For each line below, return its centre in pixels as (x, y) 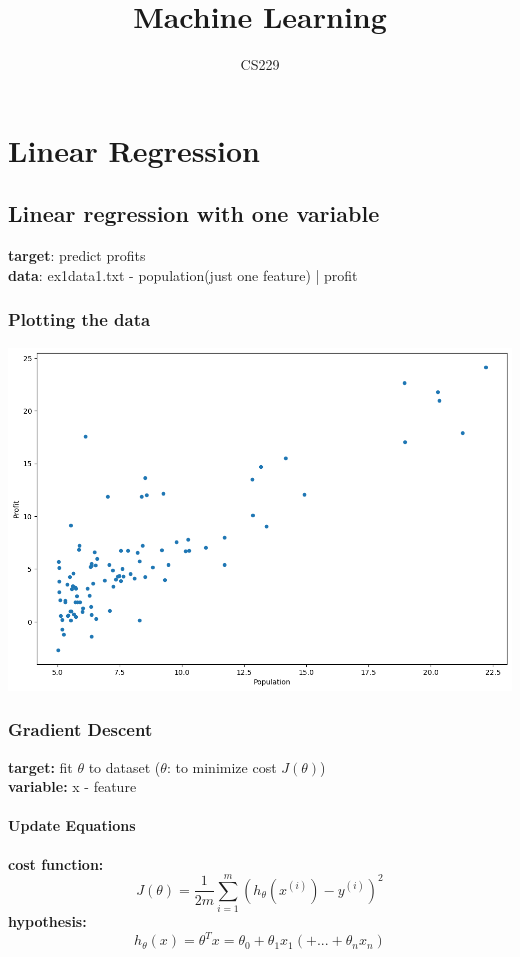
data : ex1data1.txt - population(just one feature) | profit (183, 274)
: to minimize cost (221, 766)
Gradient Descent (80, 729)
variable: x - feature (72, 786)
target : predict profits (77, 255)
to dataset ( (124, 766)
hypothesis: (47, 921)
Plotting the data (79, 319)
